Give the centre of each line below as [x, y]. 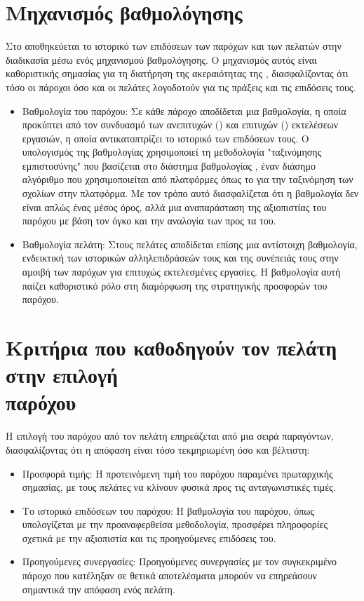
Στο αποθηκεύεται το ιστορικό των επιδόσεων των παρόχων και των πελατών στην [174, 46]
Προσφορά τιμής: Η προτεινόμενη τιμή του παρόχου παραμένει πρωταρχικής [177, 473]
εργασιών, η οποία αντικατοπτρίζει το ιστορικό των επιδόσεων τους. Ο [166, 138]
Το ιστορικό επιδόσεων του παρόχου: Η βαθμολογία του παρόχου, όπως [168, 510]
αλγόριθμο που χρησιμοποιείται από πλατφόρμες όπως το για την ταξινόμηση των [188, 179]
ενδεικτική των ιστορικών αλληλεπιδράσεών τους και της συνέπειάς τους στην [180, 258]
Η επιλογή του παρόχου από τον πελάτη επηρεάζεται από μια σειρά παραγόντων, [170, 436]
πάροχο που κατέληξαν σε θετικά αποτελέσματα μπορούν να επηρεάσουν [169, 575]
